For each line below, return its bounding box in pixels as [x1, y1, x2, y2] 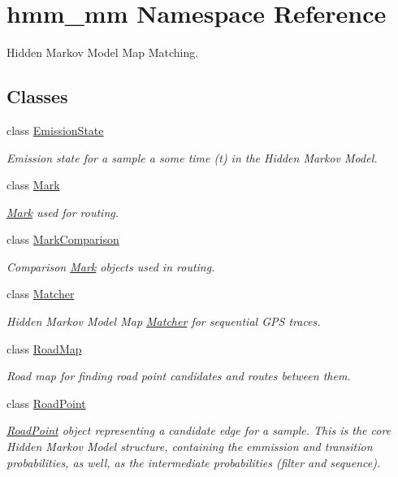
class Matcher [6, 285, 75, 302]
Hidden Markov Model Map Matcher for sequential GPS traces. [6, 313, 321, 330]
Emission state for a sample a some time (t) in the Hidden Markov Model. [6, 149, 378, 166]
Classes [6, 84, 68, 109]
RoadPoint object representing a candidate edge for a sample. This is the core [6, 422, 392, 439]
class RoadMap [6, 340, 82, 357]
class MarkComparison [6, 231, 119, 248]
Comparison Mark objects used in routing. [6, 258, 215, 275]
